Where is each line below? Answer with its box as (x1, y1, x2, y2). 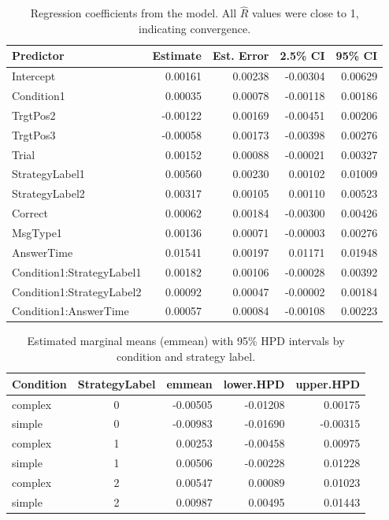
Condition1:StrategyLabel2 (12, 283, 142, 299)
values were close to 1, (252, 5, 359, 21)
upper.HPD (295, 375, 361, 392)
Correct (12, 205, 48, 221)
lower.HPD (223, 375, 285, 392)
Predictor (12, 47, 65, 64)
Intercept (12, 68, 56, 84)
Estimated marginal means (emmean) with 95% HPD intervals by (27, 332, 345, 349)
